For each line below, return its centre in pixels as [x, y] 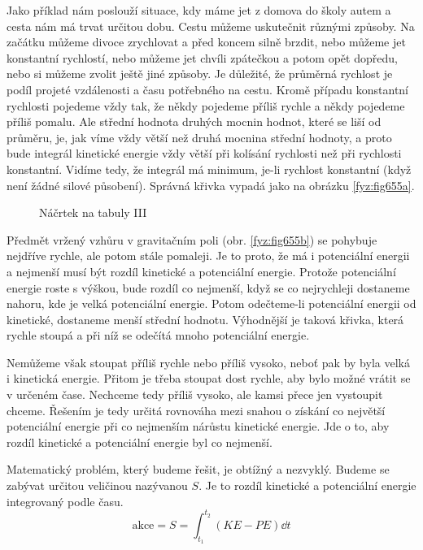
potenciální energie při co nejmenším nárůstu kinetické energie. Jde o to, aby [198, 426]
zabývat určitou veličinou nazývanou [97, 485]
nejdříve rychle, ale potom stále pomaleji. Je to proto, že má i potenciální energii [208, 256]
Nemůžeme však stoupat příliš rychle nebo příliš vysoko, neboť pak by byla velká [208, 362]
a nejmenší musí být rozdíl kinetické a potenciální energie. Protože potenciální [201, 271]
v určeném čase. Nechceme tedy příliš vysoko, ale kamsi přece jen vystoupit [195, 394]
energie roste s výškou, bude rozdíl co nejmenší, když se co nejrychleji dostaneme [208, 287]
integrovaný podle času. [65, 501]
